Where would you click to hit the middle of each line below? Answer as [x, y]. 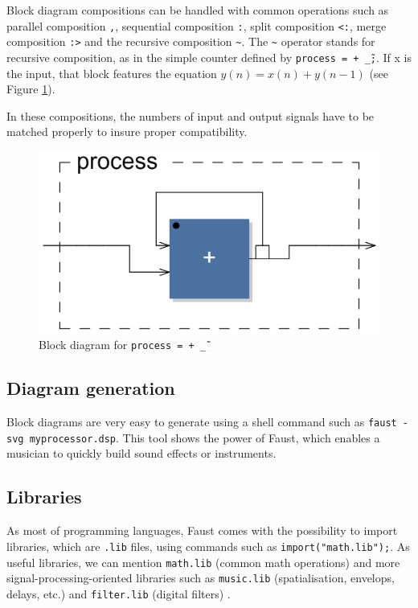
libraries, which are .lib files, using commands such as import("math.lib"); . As [208, 546]
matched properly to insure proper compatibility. [127, 131]
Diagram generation [91, 388]
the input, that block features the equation [112, 73]
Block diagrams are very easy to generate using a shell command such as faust [202, 422]
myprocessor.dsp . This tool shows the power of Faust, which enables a [205, 437]
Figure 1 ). [31, 89]
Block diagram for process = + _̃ [123, 345]
